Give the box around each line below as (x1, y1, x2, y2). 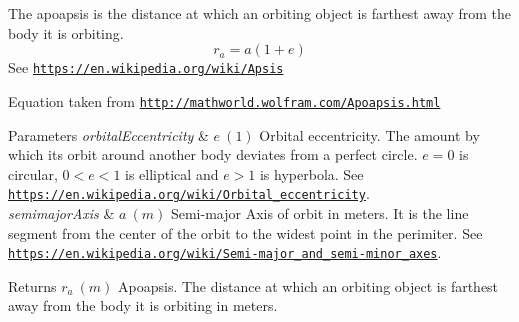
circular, (8, 163, 58, 184)
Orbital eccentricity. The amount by (259, 124, 480, 145)
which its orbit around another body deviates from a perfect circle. (8, 144, 418, 165)
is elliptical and (125, 163, 219, 184)
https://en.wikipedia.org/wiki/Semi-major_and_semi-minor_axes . (8, 242, 442, 263)
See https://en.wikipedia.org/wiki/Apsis (8, 57, 284, 78)
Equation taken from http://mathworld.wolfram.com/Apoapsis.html (8, 90, 441, 111)
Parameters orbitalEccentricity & (8, 124, 209, 145)
